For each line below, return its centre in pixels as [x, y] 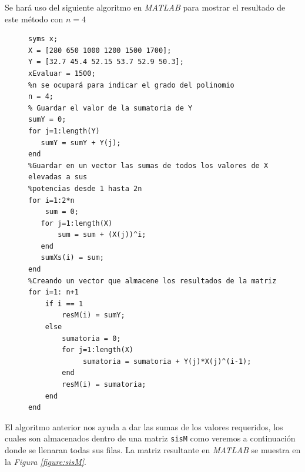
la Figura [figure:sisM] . [46, 461]
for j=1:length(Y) [64, 131]
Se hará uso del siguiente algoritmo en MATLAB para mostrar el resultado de [145, 7]
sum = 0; [62, 212]
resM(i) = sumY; [93, 315]
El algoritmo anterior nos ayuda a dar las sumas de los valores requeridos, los [144, 426]
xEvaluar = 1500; [62, 73]
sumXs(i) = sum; [72, 258]
